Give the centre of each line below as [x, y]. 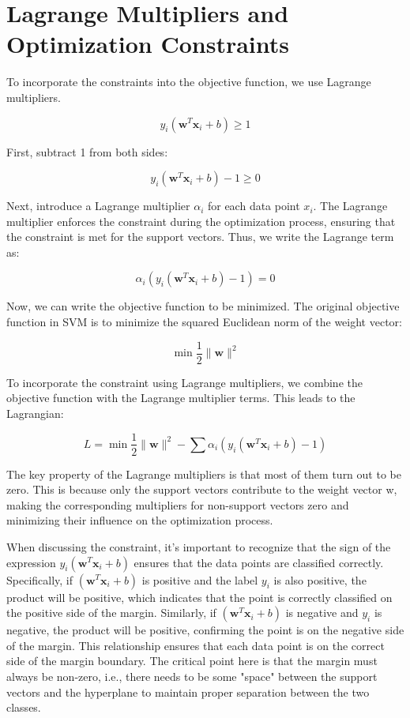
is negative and [322, 613]
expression [31, 562]
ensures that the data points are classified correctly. [259, 562]
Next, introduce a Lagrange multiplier [98, 206]
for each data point [254, 206]
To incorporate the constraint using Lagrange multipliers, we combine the [184, 382]
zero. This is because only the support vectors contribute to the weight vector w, [202, 489]
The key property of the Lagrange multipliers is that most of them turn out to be [204, 474]
